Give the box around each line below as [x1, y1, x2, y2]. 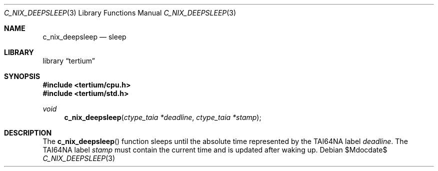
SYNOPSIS [4, 72, 40, 80]
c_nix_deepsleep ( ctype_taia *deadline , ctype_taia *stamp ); [64, 113, 261, 121]
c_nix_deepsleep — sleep [42, 32, 126, 41]
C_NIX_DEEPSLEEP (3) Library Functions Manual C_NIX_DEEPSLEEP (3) [4, 8, 236, 17]
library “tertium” [42, 56, 95, 65]
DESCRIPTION [4, 128, 52, 137]
